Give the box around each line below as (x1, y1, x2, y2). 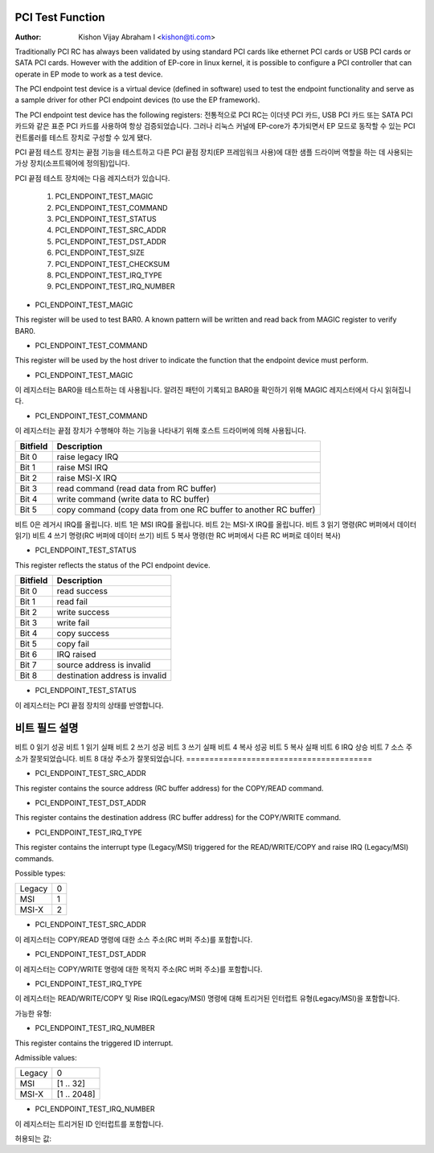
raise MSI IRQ (56, 462, 108, 473)
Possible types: (14, 868, 66, 878)
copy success (56, 628, 110, 639)
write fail (56, 618, 90, 629)
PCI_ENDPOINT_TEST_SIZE (55, 248, 145, 257)
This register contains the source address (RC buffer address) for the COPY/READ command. (14, 783, 325, 793)
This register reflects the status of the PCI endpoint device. (14, 560, 211, 570)
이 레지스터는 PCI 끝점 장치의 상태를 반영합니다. (14, 700, 164, 710)
